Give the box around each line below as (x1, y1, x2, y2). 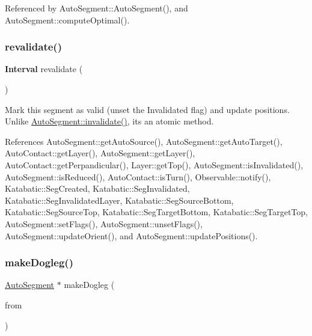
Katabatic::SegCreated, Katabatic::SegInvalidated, (5, 182, 190, 195)
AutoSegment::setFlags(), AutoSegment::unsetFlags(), (5, 217, 203, 230)
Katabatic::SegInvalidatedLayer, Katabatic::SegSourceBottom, (5, 194, 234, 206)
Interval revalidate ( (5, 63, 83, 75)
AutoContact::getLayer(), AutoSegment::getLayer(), (5, 147, 195, 159)
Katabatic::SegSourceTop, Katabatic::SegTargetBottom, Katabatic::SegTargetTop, (5, 206, 308, 218)
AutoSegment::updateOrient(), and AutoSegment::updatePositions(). (5, 229, 258, 242)
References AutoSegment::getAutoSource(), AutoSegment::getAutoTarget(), (5, 135, 283, 147)
